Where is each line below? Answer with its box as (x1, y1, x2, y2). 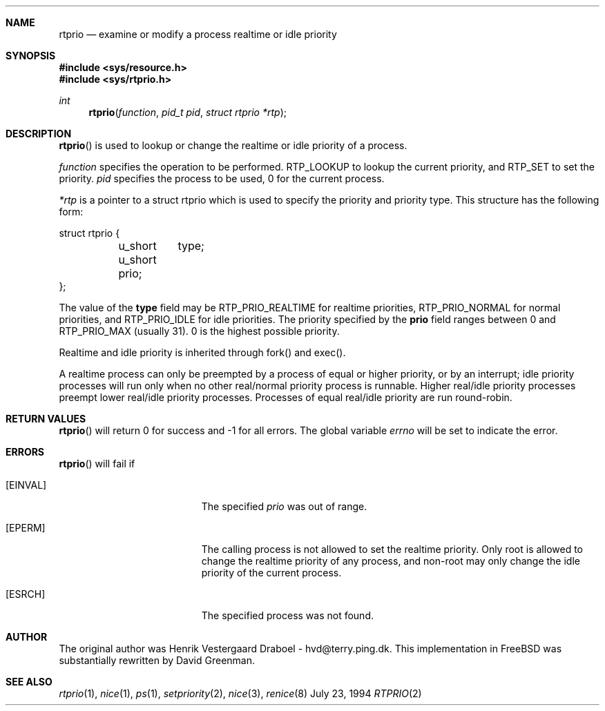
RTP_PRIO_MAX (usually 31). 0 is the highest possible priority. (59, 325, 340, 337)
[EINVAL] (6, 479, 47, 491)
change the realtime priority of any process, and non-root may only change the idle (201, 555, 580, 567)
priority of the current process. (201, 567, 342, 578)
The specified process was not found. (201, 610, 374, 621)
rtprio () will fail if (59, 458, 135, 469)
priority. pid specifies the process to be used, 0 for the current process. (59, 173, 385, 184)
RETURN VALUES (6, 413, 86, 425)
